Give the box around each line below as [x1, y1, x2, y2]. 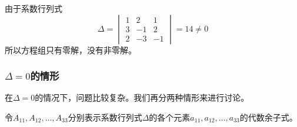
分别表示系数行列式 [68, 111, 142, 123]
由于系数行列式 [5, 2, 62, 14]
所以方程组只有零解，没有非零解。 [5, 43, 136, 56]
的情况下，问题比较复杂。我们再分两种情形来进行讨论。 [35, 91, 249, 104]
